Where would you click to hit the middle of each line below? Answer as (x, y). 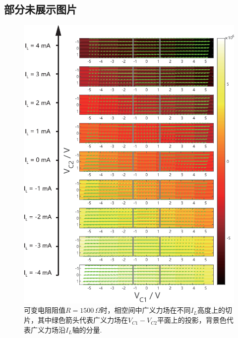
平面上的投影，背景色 (192, 320)
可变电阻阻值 (45, 310)
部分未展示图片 (40, 9)
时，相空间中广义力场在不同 (146, 310)
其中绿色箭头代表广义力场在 (83, 320)
